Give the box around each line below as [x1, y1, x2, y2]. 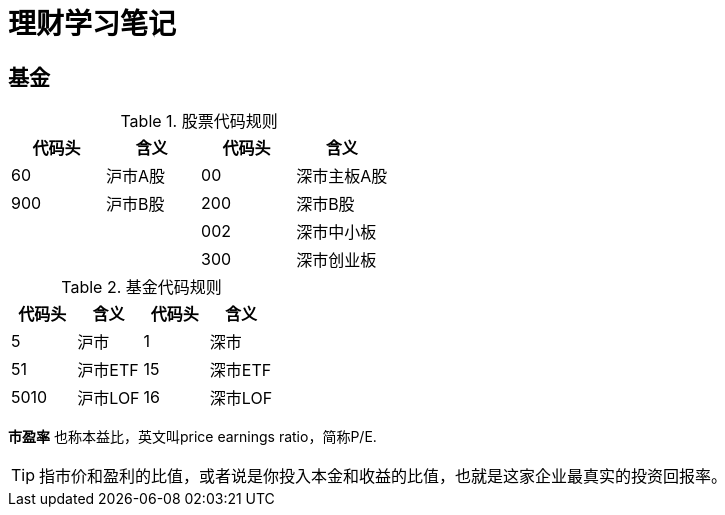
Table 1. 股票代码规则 [120, 111, 278, 132]
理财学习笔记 [8, 7, 177, 41]
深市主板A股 [296, 166, 388, 187]
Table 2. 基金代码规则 [61, 277, 222, 298]
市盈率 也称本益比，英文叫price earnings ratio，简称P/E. [8, 428, 377, 446]
